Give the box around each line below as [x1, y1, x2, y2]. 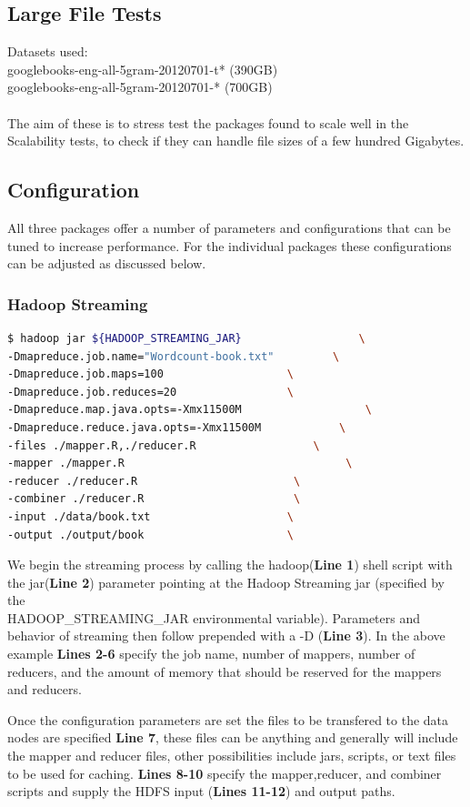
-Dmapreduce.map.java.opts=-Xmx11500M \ [7, 403, 372, 417]
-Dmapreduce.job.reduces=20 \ [7, 385, 294, 398]
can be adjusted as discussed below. [7, 254, 206, 273]
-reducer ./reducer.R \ [7, 474, 301, 488]
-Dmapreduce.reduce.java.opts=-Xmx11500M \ [7, 420, 346, 434]
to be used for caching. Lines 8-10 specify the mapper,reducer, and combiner [7, 763, 442, 782]
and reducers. [7, 680, 82, 699]
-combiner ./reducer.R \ [7, 492, 301, 506]
